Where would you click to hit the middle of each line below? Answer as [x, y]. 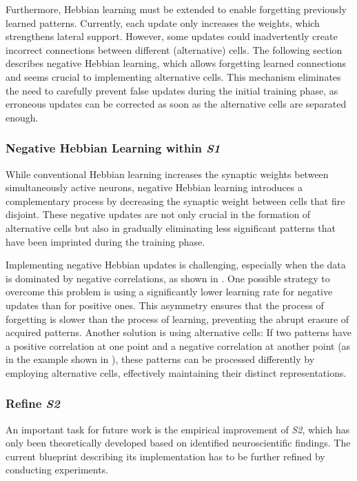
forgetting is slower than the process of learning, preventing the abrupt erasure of [177, 318]
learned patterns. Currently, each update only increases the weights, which [163, 22]
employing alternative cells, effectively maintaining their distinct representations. [176, 372]
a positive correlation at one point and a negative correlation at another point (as [178, 345]
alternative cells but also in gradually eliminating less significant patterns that [171, 227]
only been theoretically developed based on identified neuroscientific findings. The [178, 443]
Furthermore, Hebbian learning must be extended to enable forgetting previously [176, 9]
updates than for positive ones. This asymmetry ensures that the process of [165, 305]
